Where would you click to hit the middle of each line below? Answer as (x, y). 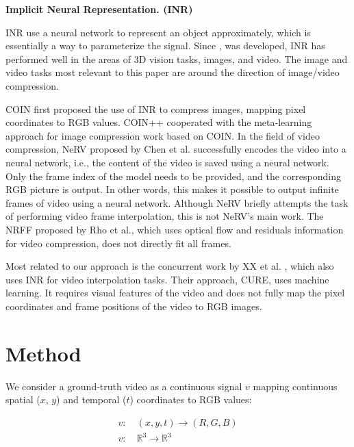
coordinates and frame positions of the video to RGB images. (134, 306)
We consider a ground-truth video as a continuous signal (124, 386)
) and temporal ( (91, 399)
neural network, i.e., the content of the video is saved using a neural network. (167, 162)
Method (43, 353)
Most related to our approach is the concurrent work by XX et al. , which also (170, 266)
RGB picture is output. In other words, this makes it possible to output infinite (172, 189)
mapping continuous (295, 386)
